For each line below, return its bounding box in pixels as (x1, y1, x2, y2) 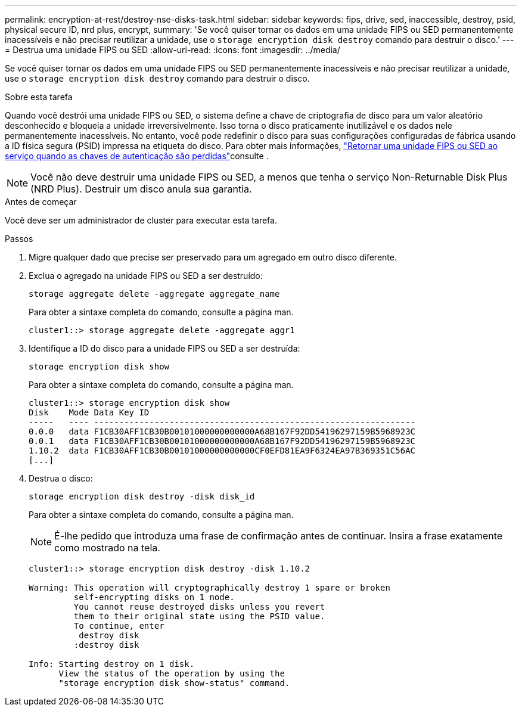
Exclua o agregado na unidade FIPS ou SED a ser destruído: (29, 271, 263, 281)
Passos (5, 234, 33, 244)
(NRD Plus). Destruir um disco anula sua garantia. (30, 183, 252, 195)
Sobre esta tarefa (5, 92, 73, 102)
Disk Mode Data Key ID (29, 408, 150, 417)
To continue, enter (73, 621, 164, 631)
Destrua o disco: (29, 473, 93, 483)
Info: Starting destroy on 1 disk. (29, 659, 195, 669)
